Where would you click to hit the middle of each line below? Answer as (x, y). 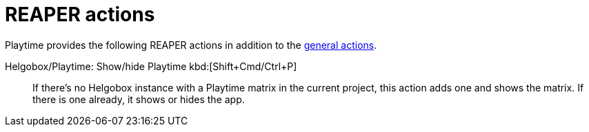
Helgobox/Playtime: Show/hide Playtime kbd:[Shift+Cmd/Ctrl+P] (151, 66)
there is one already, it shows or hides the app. (139, 99)
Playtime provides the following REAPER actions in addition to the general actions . (191, 45)
